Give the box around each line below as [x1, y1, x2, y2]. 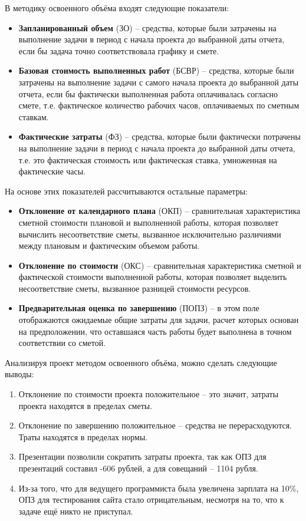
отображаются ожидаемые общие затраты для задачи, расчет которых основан [18, 314, 299, 326]
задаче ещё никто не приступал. [18, 504, 133, 517]
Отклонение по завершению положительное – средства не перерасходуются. [18, 419, 292, 431]
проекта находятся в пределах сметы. [18, 399, 153, 411]
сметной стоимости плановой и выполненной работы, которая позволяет [18, 216, 278, 228]
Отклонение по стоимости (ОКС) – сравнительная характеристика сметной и [18, 259, 301, 271]
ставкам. [18, 110, 49, 123]
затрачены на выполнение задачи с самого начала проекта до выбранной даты [18, 75, 299, 88]
